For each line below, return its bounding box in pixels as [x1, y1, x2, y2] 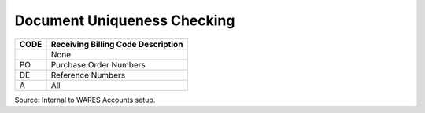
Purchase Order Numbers [50, 59, 146, 70]
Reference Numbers [50, 69, 126, 80]
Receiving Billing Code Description [50, 38, 183, 49]
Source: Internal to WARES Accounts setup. [14, 95, 156, 104]
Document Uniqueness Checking [14, 12, 235, 29]
